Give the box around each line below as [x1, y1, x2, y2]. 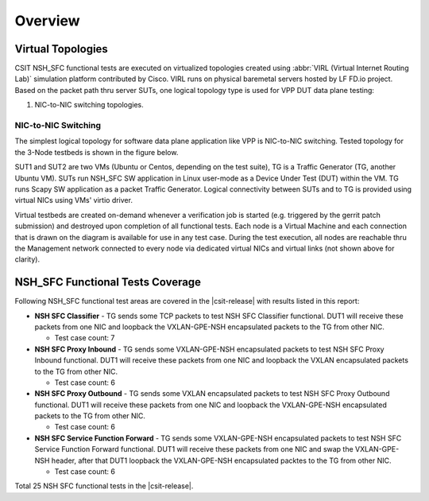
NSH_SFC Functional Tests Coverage [14, 275, 202, 289]
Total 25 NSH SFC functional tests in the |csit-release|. [14, 481, 194, 491]
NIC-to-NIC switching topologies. [34, 100, 145, 110]
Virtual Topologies [14, 42, 109, 56]
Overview [14, 12, 80, 29]
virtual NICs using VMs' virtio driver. [14, 196, 133, 205]
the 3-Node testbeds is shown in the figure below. [14, 147, 179, 157]
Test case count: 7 [54, 333, 115, 343]
